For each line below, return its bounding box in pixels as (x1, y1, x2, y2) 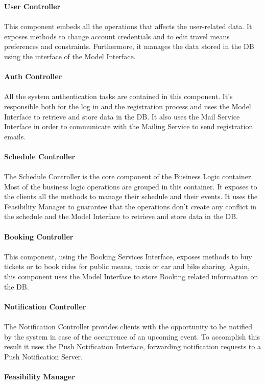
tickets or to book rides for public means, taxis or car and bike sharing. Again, (4, 261, 250, 272)
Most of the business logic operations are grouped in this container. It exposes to (4, 181, 257, 191)
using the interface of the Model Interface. (4, 51, 136, 61)
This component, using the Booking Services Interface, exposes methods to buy (4, 251, 252, 261)
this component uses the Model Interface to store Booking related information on (4, 271, 258, 282)
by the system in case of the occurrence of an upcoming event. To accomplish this (4, 331, 260, 342)
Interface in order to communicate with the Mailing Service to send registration (4, 121, 253, 132)
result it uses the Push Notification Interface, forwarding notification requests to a (4, 341, 261, 352)
